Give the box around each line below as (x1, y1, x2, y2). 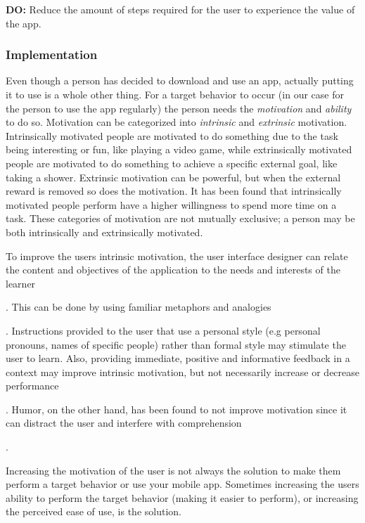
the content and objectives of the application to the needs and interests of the (6, 262, 340, 277)
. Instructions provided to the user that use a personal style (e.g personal (6, 323, 321, 337)
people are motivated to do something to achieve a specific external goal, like (6, 155, 338, 170)
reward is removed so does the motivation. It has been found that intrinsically (6, 183, 342, 198)
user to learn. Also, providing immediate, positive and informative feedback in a (6, 351, 350, 366)
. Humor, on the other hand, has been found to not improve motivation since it (6, 401, 347, 416)
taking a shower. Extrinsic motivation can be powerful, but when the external (6, 169, 341, 184)
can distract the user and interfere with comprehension (6, 415, 242, 430)
